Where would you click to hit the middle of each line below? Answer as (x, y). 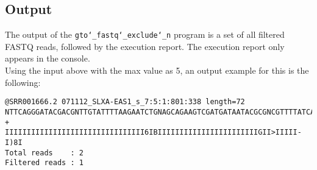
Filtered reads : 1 (44, 163)
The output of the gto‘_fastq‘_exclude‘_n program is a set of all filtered (145, 34)
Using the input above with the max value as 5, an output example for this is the (157, 70)
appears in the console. (48, 58)
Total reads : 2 (44, 153)
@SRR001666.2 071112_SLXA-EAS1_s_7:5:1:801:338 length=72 (125, 102)
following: (23, 82)
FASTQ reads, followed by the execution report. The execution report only (145, 46)
